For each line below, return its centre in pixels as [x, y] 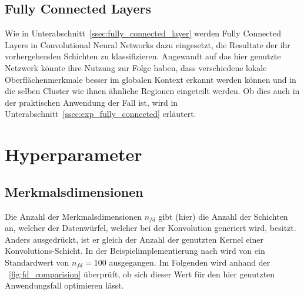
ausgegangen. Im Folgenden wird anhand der [190, 262]
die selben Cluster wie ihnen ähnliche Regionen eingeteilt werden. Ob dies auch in [152, 91]
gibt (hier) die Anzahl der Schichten [223, 216]
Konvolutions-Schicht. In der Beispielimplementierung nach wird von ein [135, 251]
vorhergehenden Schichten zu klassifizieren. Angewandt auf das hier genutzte [143, 56]
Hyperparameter [74, 154]
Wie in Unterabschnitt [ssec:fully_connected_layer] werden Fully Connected [143, 33]
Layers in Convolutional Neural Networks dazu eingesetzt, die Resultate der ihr [148, 44]
